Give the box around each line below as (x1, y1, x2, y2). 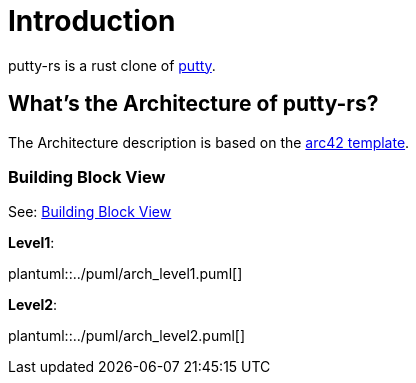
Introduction (8, 4, 176, 38)
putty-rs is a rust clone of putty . (8, 56, 216, 74)
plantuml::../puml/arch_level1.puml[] (8, 265, 243, 283)
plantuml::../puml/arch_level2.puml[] (8, 327, 246, 345)
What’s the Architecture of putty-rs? (8, 91, 379, 117)
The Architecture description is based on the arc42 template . (8, 133, 410, 151)
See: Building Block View (8, 203, 172, 221)
